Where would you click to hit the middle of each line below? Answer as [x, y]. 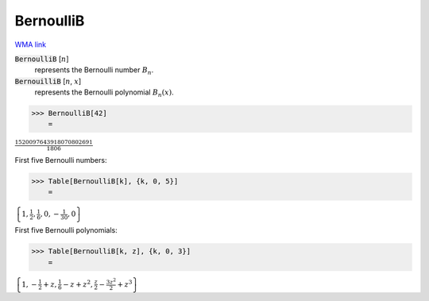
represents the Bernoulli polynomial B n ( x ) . [104, 93]
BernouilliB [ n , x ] [48, 81]
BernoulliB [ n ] [42, 59]
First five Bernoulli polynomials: [66, 230]
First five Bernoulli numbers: [61, 160]
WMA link [31, 44]
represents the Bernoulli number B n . [94, 71]
